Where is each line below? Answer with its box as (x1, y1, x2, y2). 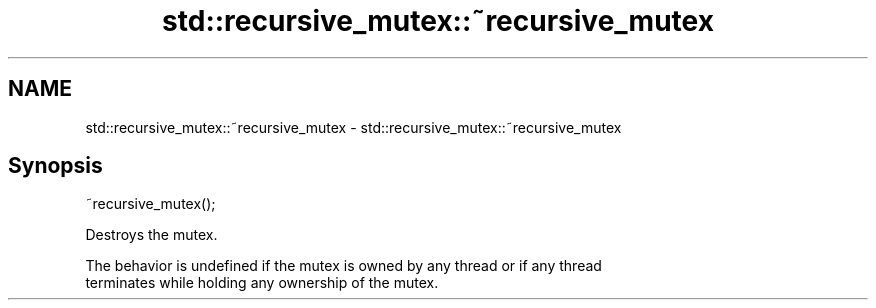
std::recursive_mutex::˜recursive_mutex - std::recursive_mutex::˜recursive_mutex (85, 118, 622, 136)
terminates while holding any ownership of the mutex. (85, 274, 439, 292)
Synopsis (8, 153, 103, 179)
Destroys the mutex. (85, 226, 218, 244)
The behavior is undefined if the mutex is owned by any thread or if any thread (85, 257, 602, 275)
